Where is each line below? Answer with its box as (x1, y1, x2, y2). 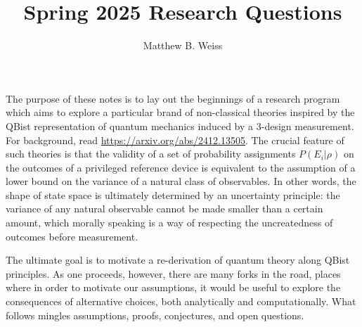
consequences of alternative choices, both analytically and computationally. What (6, 294, 356, 309)
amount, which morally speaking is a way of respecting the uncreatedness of (6, 215, 333, 230)
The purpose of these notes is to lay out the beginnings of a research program (6, 91, 340, 105)
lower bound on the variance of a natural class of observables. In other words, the (6, 174, 356, 188)
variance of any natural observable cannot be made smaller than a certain (6, 201, 323, 216)
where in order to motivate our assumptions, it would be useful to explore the (6, 280, 341, 295)
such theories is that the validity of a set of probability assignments (6, 146, 296, 161)
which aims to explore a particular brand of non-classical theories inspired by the (6, 105, 355, 120)
